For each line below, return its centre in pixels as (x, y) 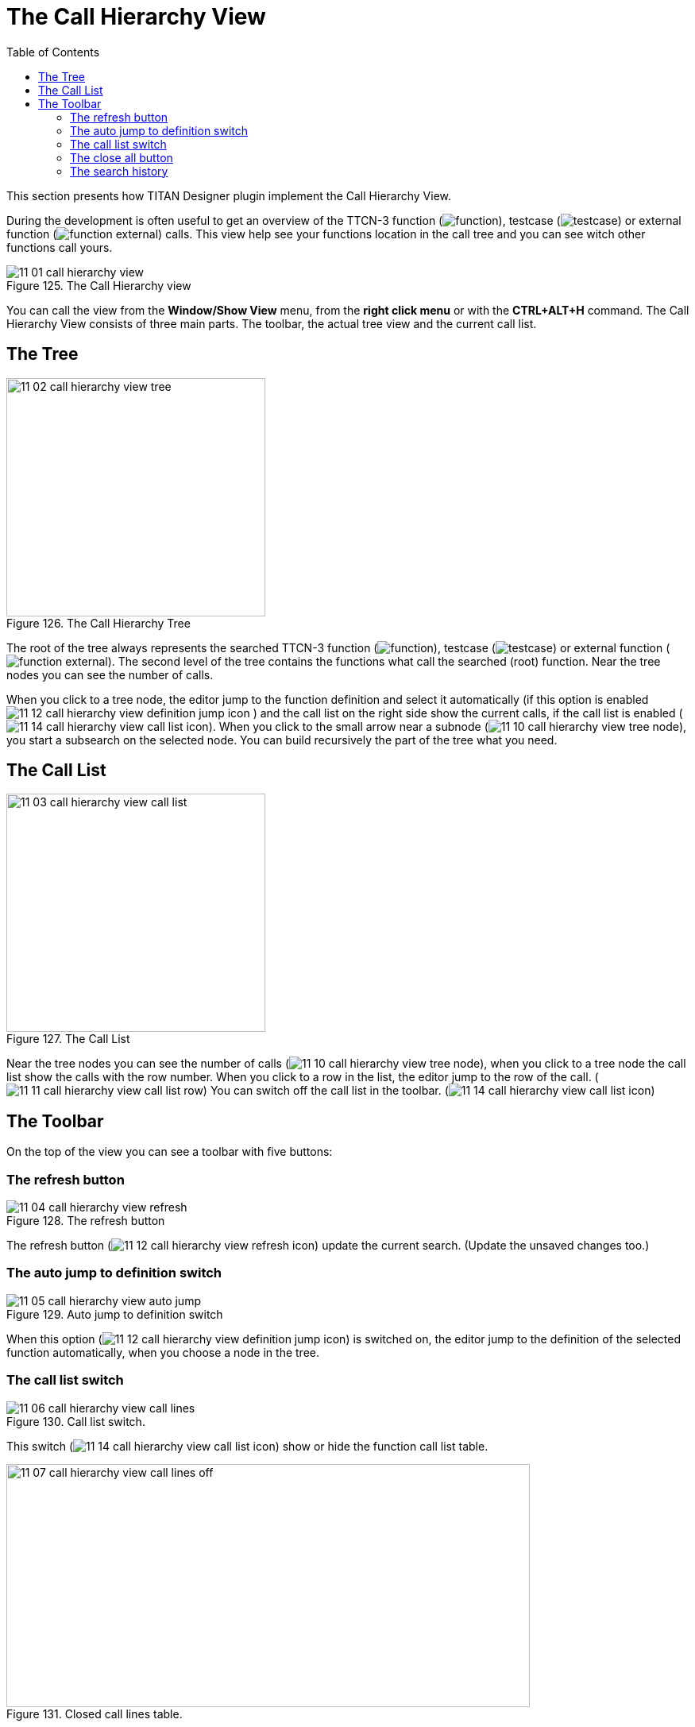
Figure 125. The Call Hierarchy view (99, 285)
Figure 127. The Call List (68, 1039)
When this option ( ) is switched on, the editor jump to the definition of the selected (344, 1339)
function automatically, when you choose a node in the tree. (163, 1352)
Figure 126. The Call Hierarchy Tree (98, 623)
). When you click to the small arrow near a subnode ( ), (448, 726)
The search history (119, 171)
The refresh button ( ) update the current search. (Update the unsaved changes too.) (328, 1246)
